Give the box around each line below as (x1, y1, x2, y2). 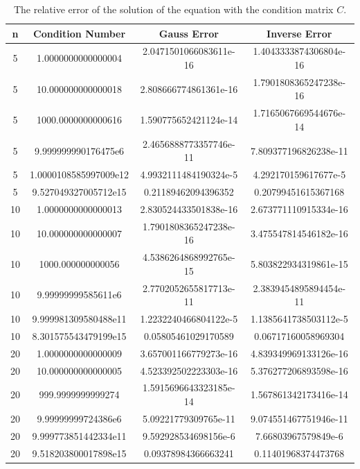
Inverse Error (267, 26, 332, 40)
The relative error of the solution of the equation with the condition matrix (13, 2, 334, 16)
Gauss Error (159, 26, 219, 40)
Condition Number (33, 26, 126, 40)
